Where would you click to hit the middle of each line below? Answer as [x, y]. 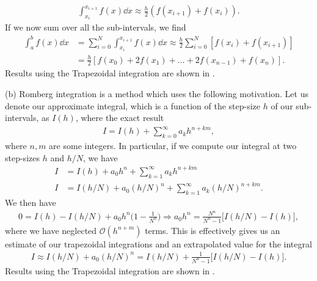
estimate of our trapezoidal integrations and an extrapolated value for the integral [158, 243]
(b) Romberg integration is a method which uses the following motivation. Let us [157, 93]
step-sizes [22, 157]
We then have [31, 202]
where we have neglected [51, 230]
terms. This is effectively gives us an [213, 230]
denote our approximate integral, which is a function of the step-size [133, 105]
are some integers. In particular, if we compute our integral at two [173, 146]
